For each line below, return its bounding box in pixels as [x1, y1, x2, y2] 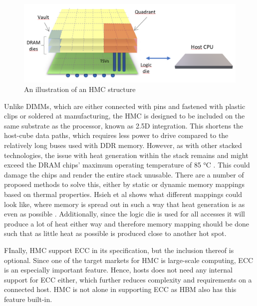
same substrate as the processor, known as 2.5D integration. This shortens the [4, 120, 244, 130]
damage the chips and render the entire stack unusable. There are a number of [4, 169, 244, 179]
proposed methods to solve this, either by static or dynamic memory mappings [4, 179, 245, 189]
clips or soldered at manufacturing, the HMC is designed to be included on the [4, 110, 245, 121]
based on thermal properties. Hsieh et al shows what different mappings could [4, 189, 242, 199]
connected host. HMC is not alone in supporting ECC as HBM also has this [4, 284, 237, 294]
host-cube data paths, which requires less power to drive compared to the [4, 130, 229, 140]
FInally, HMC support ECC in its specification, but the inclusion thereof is [4, 245, 234, 255]
